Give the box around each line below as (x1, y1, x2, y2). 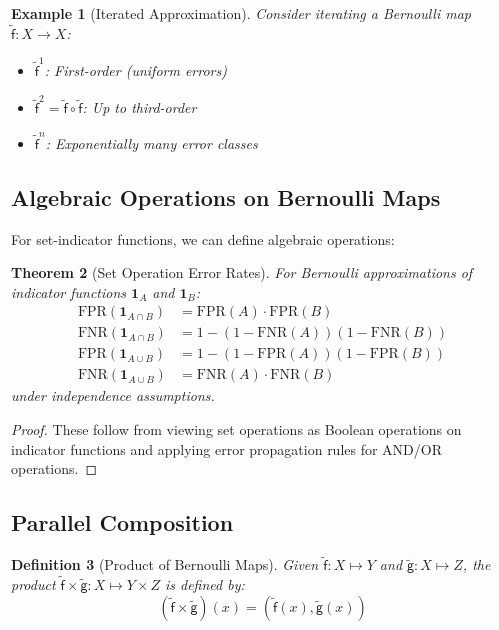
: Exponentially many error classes (45, 132, 258, 153)
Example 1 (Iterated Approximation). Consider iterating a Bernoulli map (11, 3, 471, 23)
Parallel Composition (11, 507, 234, 538)
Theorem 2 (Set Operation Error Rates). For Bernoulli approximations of (11, 262, 473, 283)
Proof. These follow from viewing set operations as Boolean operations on (11, 419, 462, 440)
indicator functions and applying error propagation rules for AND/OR (11, 438, 443, 459)
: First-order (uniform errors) (44, 60, 227, 81)
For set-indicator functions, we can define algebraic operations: (11, 228, 395, 249)
